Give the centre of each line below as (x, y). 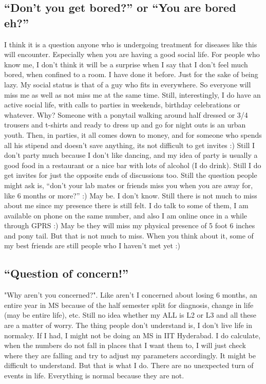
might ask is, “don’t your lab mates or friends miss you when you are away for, (129, 185)
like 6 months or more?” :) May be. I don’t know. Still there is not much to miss (131, 195)
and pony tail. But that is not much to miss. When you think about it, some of (129, 235)
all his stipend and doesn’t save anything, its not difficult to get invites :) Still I (130, 145)
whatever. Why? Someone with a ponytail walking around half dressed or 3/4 (126, 114)
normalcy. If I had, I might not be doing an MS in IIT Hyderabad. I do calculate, (132, 335)
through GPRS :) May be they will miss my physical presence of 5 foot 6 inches (130, 225)
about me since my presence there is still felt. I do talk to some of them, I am (126, 205)
